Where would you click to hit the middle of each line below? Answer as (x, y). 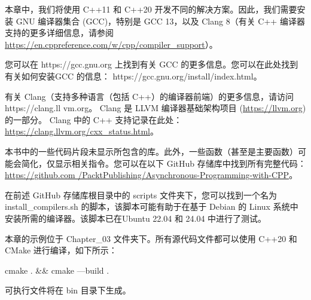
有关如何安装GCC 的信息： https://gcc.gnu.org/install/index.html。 (133, 76)
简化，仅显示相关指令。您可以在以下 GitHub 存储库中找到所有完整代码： (164, 163)
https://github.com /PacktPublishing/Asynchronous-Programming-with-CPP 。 (151, 175)
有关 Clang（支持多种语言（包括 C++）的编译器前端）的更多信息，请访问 (149, 96)
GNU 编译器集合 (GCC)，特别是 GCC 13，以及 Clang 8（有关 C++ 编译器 (160, 21)
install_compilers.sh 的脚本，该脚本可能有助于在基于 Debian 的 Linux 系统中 (152, 206)
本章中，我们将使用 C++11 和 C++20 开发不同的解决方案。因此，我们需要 (151, 9)
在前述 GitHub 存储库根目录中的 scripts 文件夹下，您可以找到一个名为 (141, 195)
